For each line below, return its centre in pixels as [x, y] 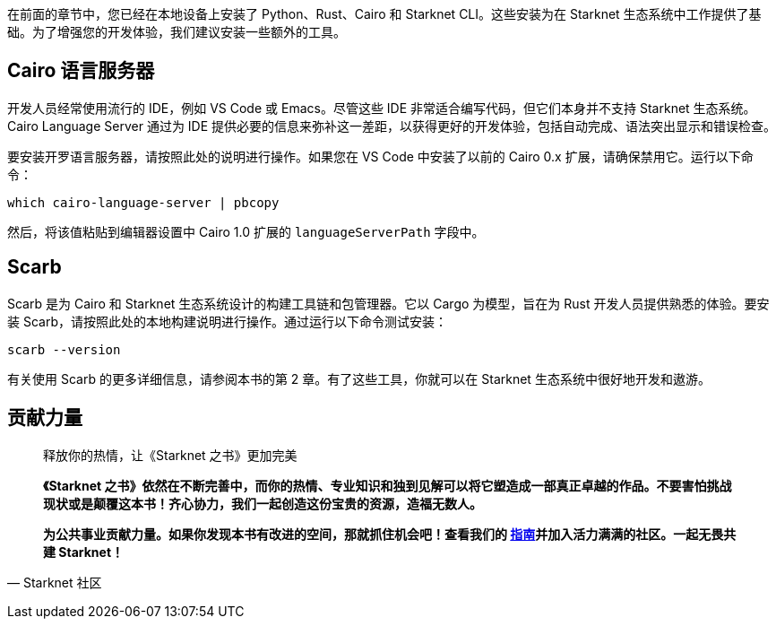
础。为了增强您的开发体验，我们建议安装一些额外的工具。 [177, 32]
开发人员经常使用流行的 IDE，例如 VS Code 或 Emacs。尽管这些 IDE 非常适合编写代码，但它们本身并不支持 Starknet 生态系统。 [382, 108]
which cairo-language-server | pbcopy [143, 202]
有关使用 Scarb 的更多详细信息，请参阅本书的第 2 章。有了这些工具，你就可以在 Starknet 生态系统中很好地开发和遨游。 [359, 378]
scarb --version [64, 349]
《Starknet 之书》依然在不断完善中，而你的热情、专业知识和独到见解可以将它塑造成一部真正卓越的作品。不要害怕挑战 [388, 485]
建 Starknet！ [84, 552]
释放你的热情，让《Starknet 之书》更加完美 [170, 455]
